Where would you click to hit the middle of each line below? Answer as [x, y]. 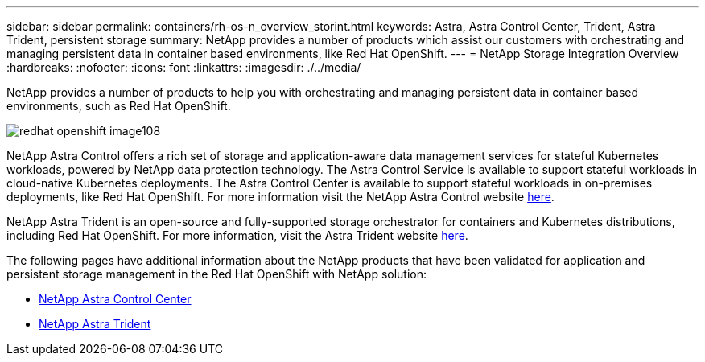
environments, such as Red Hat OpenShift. [119, 106]
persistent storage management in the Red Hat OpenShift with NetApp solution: [217, 274]
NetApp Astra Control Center [115, 299]
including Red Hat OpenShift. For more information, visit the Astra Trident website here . [237, 235]
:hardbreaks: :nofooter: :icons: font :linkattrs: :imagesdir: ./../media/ [184, 67]
